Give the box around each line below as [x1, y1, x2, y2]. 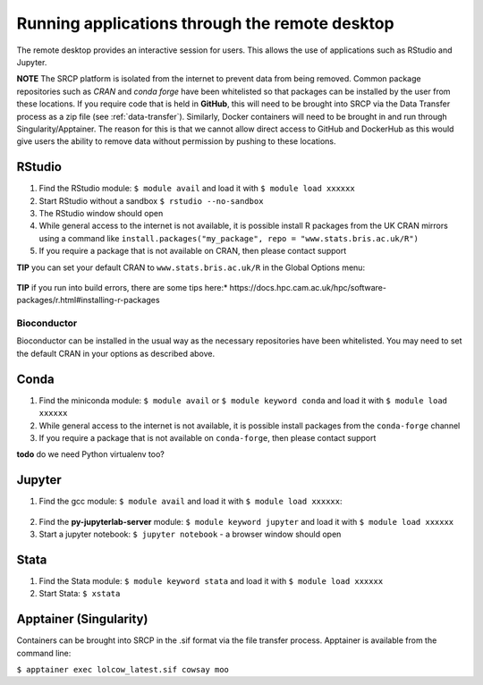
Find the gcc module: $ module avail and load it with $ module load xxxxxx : [38, 496, 343, 507]
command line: [16, 647, 72, 658]
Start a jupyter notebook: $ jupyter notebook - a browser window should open [38, 529, 342, 539]
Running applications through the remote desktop [16, 13, 394, 33]
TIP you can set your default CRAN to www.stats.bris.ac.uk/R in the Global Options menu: [16, 262, 366, 273]
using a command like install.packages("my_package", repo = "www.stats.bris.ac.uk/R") [38, 233, 419, 243]
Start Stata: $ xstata [38, 588, 121, 599]
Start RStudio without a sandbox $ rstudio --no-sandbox [38, 195, 264, 206]
